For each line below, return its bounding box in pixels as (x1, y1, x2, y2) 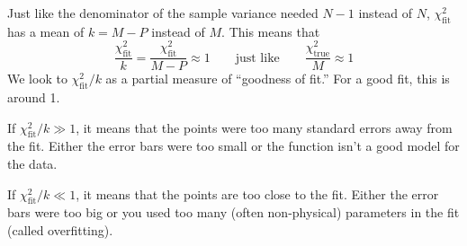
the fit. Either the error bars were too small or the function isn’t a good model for (7, 136, 460, 155)
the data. (7, 154, 58, 173)
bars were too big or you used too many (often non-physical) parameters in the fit (7, 203, 460, 222)
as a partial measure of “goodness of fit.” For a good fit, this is (105, 69, 450, 88)
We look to (7, 69, 67, 88)
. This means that (221, 22, 320, 40)
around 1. (7, 88, 60, 107)
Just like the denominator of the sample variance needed (7, 4, 319, 22)
